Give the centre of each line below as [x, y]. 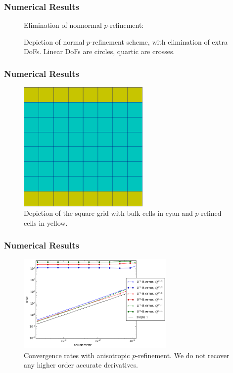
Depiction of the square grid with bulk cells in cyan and [108, 213]
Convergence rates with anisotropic [77, 355]
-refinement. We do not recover [183, 355]
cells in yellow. [46, 223]
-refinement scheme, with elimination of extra [159, 41]
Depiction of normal [54, 41]
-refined [210, 213]
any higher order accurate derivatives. [81, 365]
